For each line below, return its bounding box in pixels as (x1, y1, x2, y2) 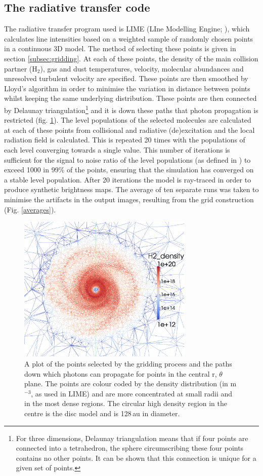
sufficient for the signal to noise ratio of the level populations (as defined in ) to (4, 154, 251, 165)
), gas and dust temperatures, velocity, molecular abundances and (40, 63, 244, 74)
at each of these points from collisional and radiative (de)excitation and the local (4, 124, 255, 135)
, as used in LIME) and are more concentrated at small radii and (31, 388, 233, 398)
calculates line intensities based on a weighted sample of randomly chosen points (4, 33, 253, 44)
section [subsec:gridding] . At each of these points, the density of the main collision (4, 53, 258, 63)
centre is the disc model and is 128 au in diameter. (24, 408, 180, 419)
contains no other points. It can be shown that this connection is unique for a (16, 452, 256, 463)
